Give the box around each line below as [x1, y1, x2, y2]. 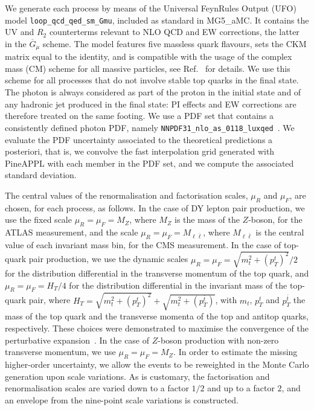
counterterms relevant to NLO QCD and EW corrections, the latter [49, 25, 300, 38]
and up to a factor [207, 382, 275, 394]
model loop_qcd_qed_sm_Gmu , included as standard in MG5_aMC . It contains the [5, 13, 309, 26]
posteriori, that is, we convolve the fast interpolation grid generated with [5, 145, 275, 158]
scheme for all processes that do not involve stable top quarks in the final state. [5, 74, 299, 86]
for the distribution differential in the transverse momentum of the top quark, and [5, 267, 309, 280]
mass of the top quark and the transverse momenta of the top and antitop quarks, [5, 310, 309, 322]
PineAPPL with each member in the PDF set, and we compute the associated [5, 156, 294, 169]
